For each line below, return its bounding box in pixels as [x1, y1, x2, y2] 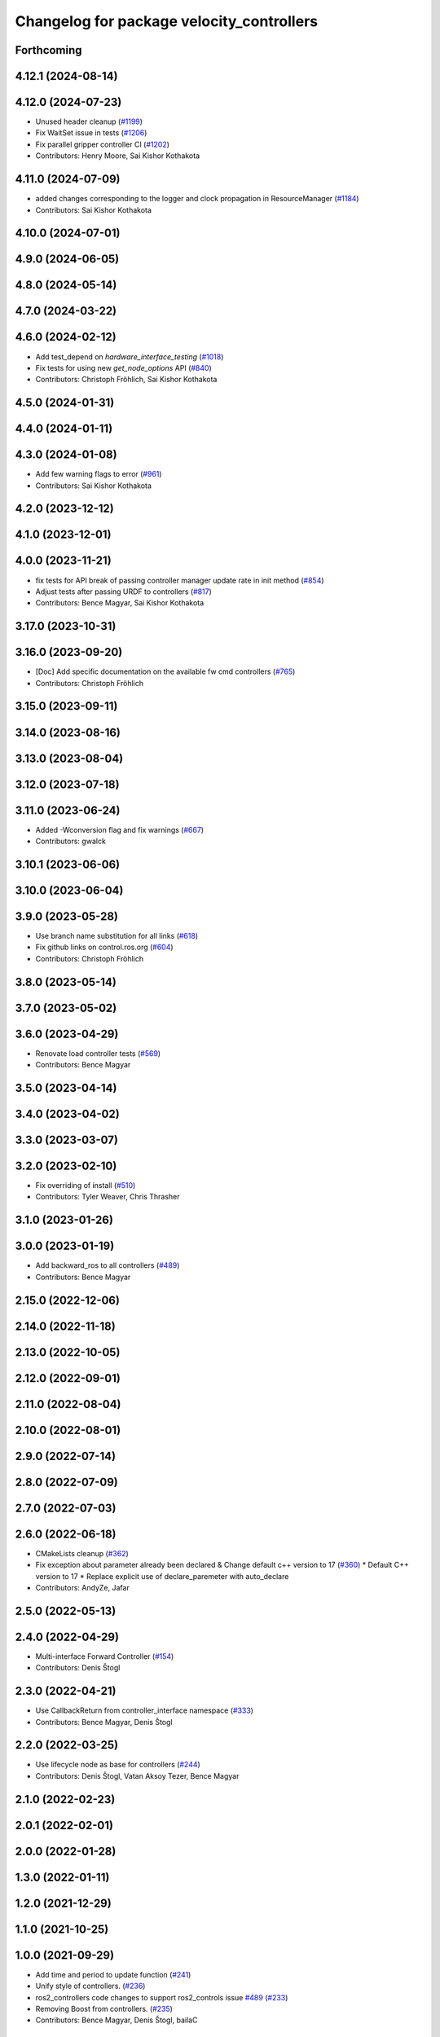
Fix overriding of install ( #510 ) [35, 1181, 136, 1190]
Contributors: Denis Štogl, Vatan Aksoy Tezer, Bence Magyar [35, 1771, 240, 1780]
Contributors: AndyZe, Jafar [35, 1582, 130, 1592]
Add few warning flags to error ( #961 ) [35, 469, 162, 479]
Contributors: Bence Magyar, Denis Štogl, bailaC [35, 2015, 198, 2025]
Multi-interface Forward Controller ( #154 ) [35, 1651, 174, 1661]
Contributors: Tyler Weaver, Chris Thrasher [35, 1192, 180, 1202]
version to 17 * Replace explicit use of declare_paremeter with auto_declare [35, 1571, 289, 1581]
